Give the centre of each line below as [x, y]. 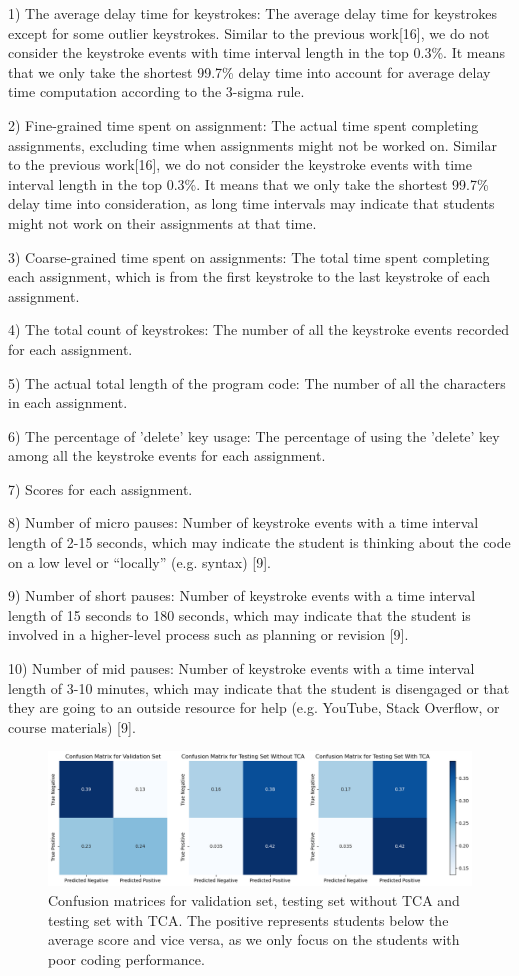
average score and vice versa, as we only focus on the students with [254, 939]
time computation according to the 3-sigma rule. [156, 91]
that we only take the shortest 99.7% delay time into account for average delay [249, 71]
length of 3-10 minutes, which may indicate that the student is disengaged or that [259, 687]
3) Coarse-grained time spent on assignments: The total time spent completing [249, 256]
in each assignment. [68, 402]
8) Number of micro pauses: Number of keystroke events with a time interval [243, 522]
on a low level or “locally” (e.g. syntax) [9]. [139, 561]
